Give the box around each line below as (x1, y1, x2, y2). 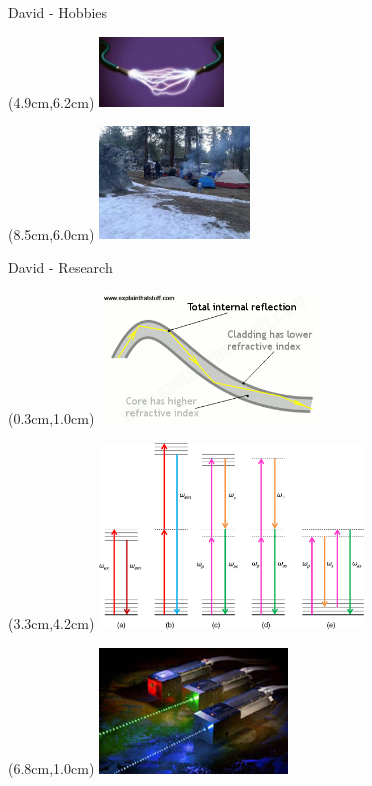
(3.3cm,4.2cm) (8, 613, 95, 634)
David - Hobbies (8, 2, 108, 22)
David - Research (8, 256, 113, 277)
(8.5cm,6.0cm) (8, 223, 95, 244)
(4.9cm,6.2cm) (8, 91, 95, 112)
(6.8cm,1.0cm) (8, 757, 95, 778)
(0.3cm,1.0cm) (8, 408, 95, 429)
